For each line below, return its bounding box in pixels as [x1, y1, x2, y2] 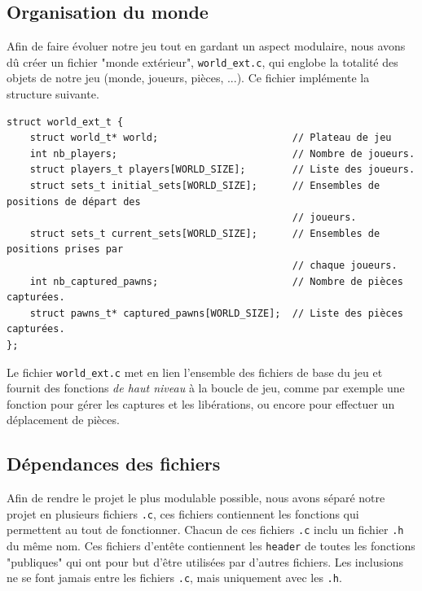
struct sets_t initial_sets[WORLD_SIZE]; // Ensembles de [29, 180, 380, 192]
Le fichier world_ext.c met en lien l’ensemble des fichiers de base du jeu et [7, 363, 383, 380]
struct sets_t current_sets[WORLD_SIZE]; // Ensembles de [29, 227, 380, 239]
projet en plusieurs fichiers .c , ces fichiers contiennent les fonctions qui [7, 505, 359, 522]
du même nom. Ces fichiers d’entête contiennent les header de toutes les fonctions [7, 537, 415, 554]
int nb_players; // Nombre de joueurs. [29, 147, 415, 160]
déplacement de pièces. [7, 411, 120, 428]
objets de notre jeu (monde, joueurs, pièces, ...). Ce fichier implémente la [7, 69, 370, 86]
